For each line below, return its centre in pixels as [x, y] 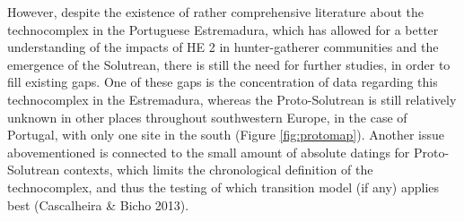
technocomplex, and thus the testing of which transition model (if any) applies [223, 187]
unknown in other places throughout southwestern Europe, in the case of [207, 117]
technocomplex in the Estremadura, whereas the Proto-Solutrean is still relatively [232, 99]
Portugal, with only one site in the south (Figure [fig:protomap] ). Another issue [226, 135]
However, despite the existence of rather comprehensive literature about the [215, 12]
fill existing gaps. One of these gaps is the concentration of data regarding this [223, 82]
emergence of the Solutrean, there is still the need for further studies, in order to [229, 64]
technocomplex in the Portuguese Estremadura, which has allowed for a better [223, 29]
